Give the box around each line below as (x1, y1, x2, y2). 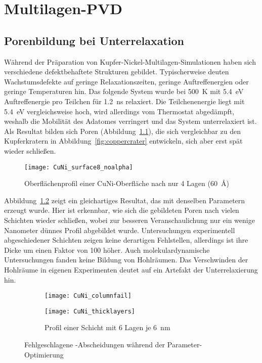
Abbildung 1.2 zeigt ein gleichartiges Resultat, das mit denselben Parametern (4, 195, 245, 205)
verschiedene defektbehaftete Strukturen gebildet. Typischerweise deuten (4, 66, 229, 77)
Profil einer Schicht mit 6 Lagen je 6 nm (45, 322, 170, 333)
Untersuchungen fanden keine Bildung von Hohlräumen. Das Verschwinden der (4, 254, 248, 265)
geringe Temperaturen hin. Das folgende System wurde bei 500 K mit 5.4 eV (4, 86, 244, 97)
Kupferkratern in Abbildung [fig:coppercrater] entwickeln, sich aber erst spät (4, 135, 243, 146)
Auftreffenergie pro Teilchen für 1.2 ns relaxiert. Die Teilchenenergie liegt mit (4, 96, 245, 106)
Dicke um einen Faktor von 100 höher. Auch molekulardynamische (4, 244, 210, 255)
